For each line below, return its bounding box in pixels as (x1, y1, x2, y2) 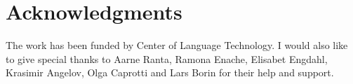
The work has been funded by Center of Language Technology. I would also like (6, 38, 348, 52)
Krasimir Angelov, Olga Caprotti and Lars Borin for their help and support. (6, 65, 334, 80)
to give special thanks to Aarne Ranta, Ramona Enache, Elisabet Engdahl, (6, 51, 328, 66)
